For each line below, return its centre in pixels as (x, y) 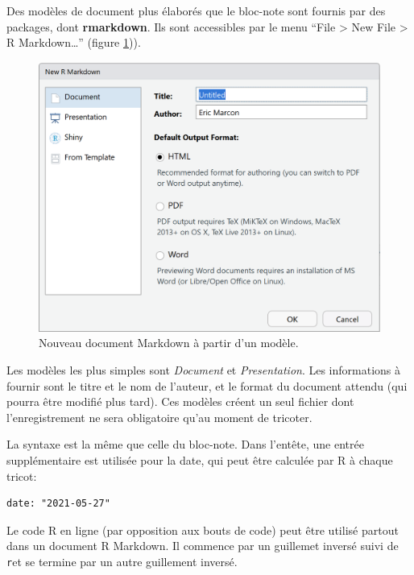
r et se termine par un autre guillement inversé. (122, 561)
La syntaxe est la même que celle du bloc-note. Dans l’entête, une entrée (185, 444)
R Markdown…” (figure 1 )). (74, 42)
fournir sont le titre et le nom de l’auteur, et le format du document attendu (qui (207, 385)
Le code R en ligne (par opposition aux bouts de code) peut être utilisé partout (203, 529)
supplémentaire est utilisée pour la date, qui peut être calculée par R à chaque (200, 459)
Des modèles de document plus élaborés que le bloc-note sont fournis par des (196, 10)
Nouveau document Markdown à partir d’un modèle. (169, 343)
